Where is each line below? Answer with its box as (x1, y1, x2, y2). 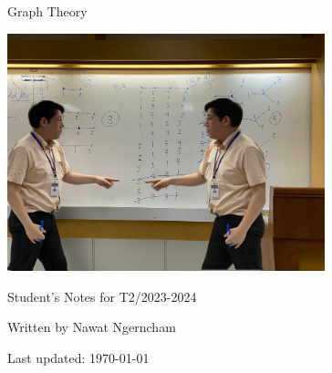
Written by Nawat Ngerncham (7, 317, 176, 337)
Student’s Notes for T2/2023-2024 (7, 286, 197, 306)
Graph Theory (7, 2, 88, 20)
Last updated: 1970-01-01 (7, 347, 150, 367)
